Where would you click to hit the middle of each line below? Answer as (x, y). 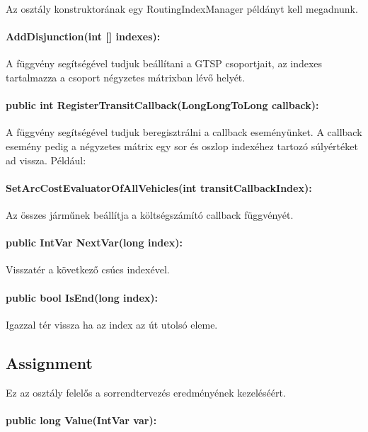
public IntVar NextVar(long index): (94, 243)
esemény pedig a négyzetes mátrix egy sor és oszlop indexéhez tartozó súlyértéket (182, 146)
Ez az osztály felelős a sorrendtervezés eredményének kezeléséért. (146, 392)
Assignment (49, 362)
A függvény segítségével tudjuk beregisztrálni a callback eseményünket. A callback (184, 132)
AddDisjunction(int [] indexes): (83, 36)
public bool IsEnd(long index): (82, 297)
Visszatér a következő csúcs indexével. (88, 269)
